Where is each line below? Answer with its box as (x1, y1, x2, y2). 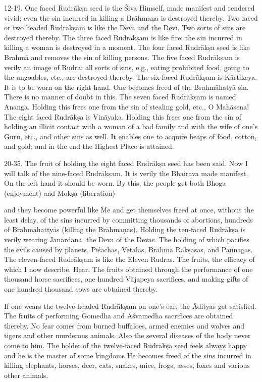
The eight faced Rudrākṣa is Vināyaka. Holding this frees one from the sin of (4, 111, 242, 122)
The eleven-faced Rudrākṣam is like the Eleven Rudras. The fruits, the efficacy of (4, 254, 255, 264)
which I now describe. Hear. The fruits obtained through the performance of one (4, 263, 253, 274)
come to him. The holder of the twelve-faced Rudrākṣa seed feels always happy (4, 340, 247, 350)
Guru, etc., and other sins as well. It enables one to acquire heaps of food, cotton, (4, 131, 257, 141)
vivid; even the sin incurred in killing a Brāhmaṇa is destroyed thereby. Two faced (4, 12, 258, 23)
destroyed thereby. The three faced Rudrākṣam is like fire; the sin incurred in (4, 32, 242, 42)
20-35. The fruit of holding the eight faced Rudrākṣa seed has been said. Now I (4, 157, 248, 168)
